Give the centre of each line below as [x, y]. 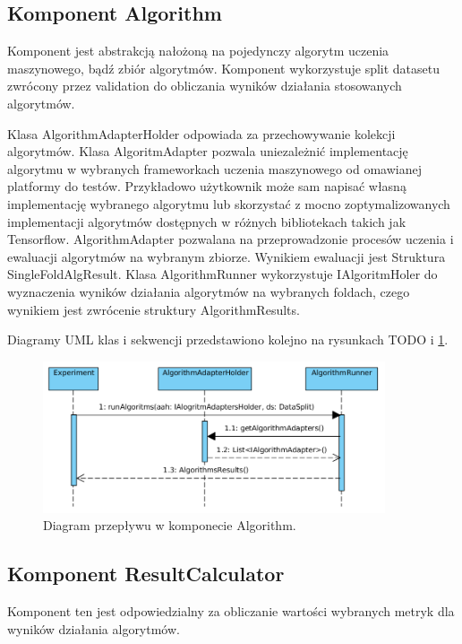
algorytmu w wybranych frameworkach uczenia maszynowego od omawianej [214, 168]
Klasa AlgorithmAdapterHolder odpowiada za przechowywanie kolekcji [201, 133]
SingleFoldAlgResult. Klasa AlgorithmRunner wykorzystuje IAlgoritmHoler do [222, 274]
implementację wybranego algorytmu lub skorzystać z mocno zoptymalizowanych [229, 203]
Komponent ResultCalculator [146, 574]
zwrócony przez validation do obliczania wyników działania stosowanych [205, 86]
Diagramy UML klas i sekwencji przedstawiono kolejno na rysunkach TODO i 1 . [228, 339]
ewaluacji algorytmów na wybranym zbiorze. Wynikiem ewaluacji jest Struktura [227, 256]
